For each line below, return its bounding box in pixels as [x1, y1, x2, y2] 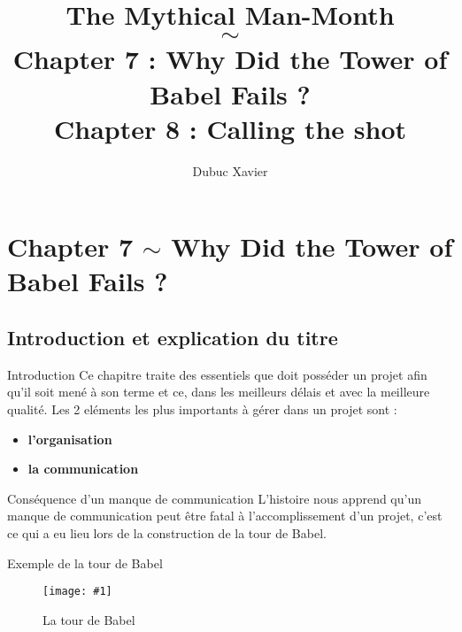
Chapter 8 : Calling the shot [54, 110, 406, 146]
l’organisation [27, 429, 112, 448]
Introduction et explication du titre [7, 324, 338, 351]
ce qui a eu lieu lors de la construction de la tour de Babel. [7, 524, 327, 543]
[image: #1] [42, 585, 112, 598]
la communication [27, 459, 139, 478]
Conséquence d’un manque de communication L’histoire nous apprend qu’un [7, 489, 422, 507]
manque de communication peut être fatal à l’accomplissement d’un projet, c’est [7, 506, 443, 525]
